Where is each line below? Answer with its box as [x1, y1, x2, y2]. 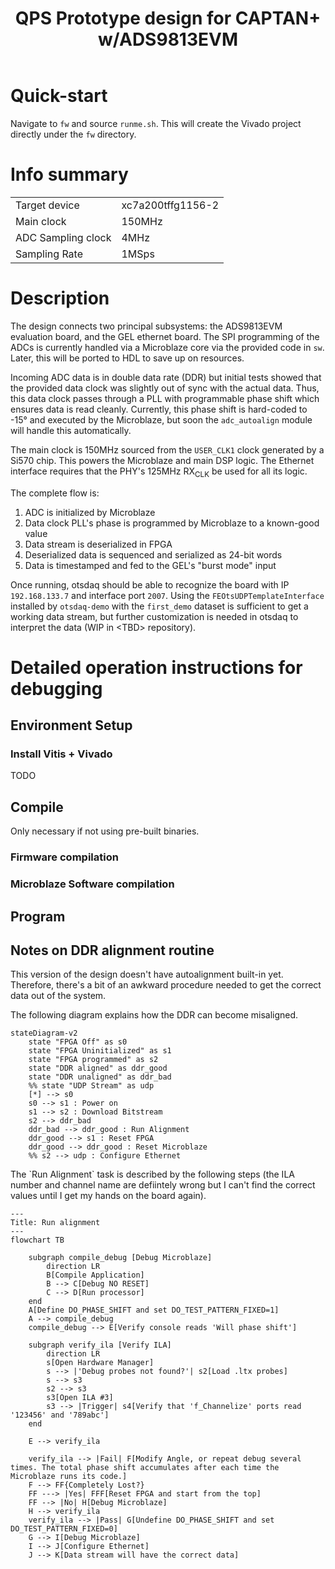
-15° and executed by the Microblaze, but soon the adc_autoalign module [10, 413, 313, 426]
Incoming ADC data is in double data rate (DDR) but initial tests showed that [10, 371, 322, 383]
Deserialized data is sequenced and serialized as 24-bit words [24, 548, 283, 561]
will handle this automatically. [10, 424, 132, 436]
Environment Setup [10, 717, 133, 734]
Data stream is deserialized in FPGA [24, 538, 173, 550]
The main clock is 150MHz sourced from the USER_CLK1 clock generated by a [10, 443, 325, 456]
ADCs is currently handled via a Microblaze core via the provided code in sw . [10, 341, 325, 353]
